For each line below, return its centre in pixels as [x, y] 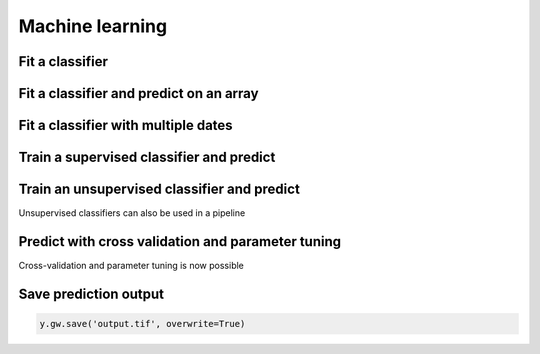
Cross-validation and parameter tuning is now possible [131, 266]
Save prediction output [91, 293]
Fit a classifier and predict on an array [138, 93]
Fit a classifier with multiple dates [126, 125]
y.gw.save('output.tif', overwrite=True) [142, 324]
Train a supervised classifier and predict [147, 157]
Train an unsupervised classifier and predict [159, 189]
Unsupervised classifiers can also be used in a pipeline [132, 213]
